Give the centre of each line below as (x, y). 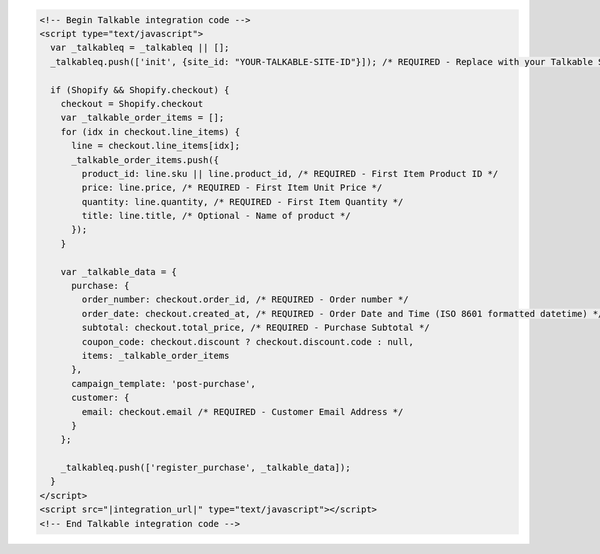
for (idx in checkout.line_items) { (150, 131)
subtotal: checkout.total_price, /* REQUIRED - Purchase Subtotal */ (255, 328)
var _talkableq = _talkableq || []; (140, 48)
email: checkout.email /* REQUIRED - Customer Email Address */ (242, 411)
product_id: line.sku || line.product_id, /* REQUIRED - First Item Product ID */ (290, 173)
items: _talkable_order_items (155, 355)
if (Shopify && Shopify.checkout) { (140, 89)
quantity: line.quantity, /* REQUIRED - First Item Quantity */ (242, 201)
